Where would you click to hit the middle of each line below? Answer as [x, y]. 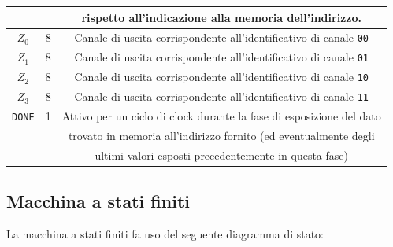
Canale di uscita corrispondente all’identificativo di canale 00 [221, 37]
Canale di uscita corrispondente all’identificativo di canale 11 [221, 96]
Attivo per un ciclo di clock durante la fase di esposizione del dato [221, 116]
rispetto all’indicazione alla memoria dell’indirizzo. [221, 17]
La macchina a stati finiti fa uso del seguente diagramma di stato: [165, 234]
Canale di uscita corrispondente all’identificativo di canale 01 [221, 57]
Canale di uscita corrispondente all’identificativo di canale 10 [221, 77]
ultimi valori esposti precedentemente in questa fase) [221, 155]
